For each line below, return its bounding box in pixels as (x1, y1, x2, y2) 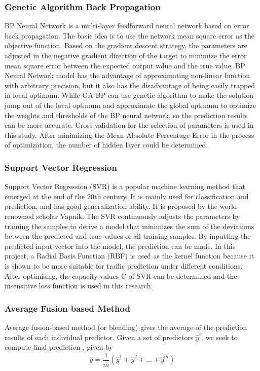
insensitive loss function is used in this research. (5, 280, 153, 291)
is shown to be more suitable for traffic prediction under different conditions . (5, 260, 243, 271)
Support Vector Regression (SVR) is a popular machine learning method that (5, 181, 245, 192)
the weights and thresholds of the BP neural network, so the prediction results (5, 109, 248, 120)
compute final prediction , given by (5, 342, 113, 352)
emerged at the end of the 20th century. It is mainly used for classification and (5, 191, 249, 201)
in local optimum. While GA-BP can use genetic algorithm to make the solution (5, 90, 254, 100)
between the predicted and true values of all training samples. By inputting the (5, 231, 251, 241)
